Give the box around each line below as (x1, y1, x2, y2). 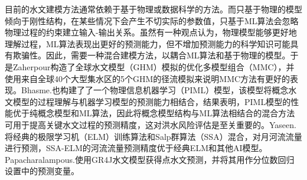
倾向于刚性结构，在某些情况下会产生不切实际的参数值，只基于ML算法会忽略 (5, 14, 299, 27)
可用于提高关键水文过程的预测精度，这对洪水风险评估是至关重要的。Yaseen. (5, 118, 296, 130)
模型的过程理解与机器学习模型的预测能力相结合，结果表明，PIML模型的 (12, 95, 291, 107)
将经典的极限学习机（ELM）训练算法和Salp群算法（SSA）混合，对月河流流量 (5, 130, 302, 142)
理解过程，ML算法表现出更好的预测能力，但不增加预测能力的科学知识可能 (5, 37, 290, 50)
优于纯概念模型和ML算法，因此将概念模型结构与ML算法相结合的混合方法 (12, 107, 295, 119)
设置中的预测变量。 (5, 165, 79, 177)
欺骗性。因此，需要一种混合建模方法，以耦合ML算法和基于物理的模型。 (12, 49, 290, 61)
